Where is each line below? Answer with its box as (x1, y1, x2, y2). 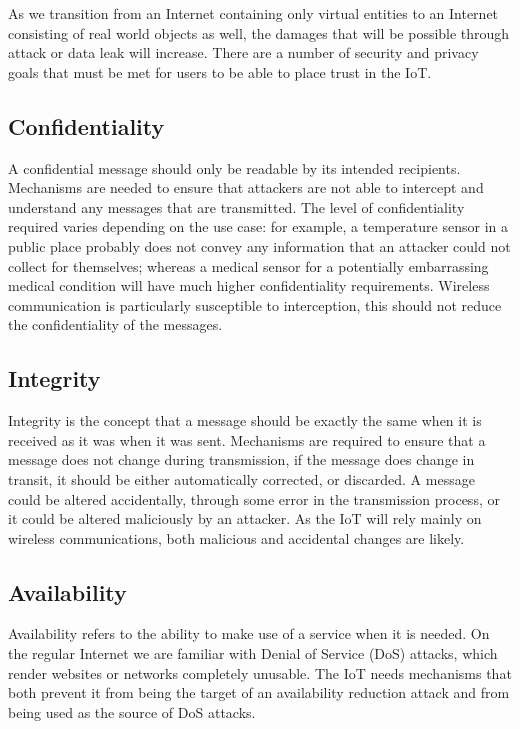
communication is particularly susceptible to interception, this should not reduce (8, 294, 502, 315)
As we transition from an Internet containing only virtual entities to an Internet (8, 3, 499, 23)
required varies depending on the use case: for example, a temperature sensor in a (8, 216, 508, 237)
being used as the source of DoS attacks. (8, 701, 256, 722)
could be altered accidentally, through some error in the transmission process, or (8, 488, 500, 509)
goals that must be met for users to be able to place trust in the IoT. (8, 61, 432, 82)
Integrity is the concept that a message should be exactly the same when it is (8, 410, 482, 431)
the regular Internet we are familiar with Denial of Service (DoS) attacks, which (8, 643, 498, 664)
